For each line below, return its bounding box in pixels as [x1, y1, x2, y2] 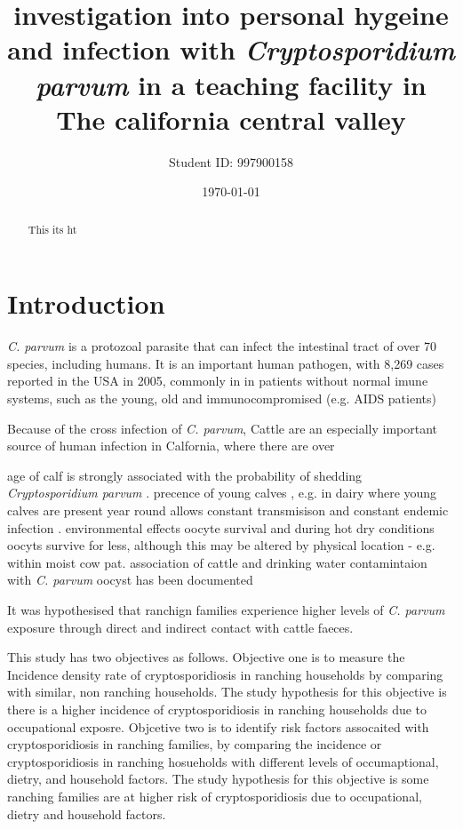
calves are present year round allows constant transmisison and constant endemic [7, 501, 449, 520]
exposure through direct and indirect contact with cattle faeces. [7, 618, 354, 636]
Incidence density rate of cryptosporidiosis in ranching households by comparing [7, 665, 443, 683]
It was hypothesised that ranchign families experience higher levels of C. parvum [7, 600, 445, 618]
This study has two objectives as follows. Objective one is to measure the [7, 648, 405, 666]
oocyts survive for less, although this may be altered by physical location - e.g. [7, 536, 435, 554]
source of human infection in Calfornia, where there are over [7, 436, 335, 455]
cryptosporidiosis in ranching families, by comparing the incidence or [7, 735, 382, 753]
